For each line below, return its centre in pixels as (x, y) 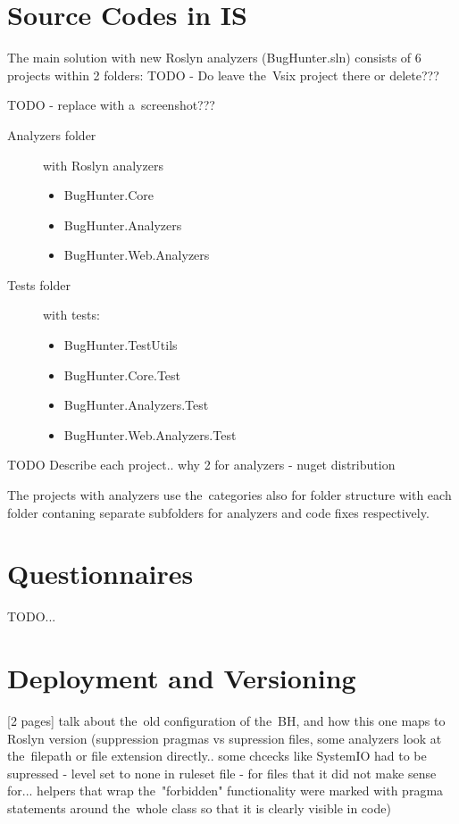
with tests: (71, 315)
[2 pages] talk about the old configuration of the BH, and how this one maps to (226, 721)
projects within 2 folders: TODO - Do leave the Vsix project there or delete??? (223, 75)
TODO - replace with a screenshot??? (111, 105)
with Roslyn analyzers (103, 165)
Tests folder (39, 284)
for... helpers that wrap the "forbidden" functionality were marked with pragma (225, 791)
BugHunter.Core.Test (122, 375)
